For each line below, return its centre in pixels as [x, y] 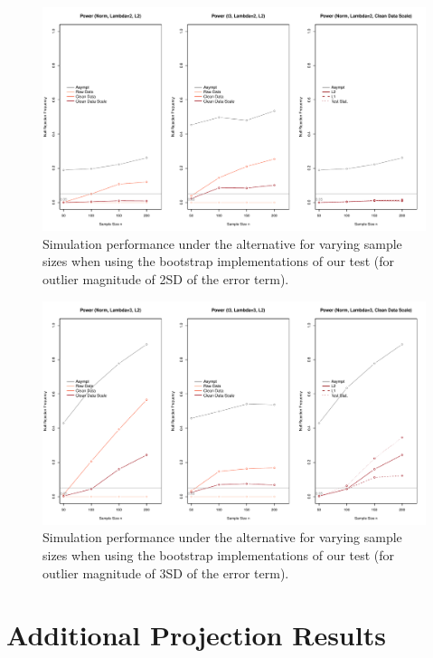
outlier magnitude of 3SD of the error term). [166, 572]
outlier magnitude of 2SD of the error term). [166, 278]
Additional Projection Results [196, 635]
